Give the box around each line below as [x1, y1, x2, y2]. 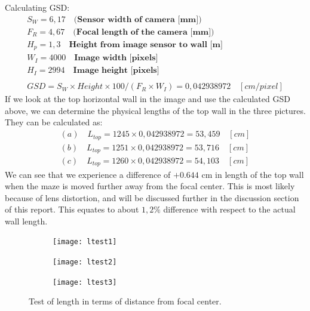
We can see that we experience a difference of [5, 168, 171, 180]
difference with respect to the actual [163, 203, 296, 215]
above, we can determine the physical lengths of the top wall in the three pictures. [5, 104, 306, 116]
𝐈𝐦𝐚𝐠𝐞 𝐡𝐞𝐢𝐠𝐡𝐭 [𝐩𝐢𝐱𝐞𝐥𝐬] [73, 66, 159, 75]
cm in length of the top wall [201, 168, 304, 180]
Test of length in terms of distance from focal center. [29, 295, 222, 307]
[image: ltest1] [53, 238, 117, 247]
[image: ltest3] [53, 278, 117, 287]
